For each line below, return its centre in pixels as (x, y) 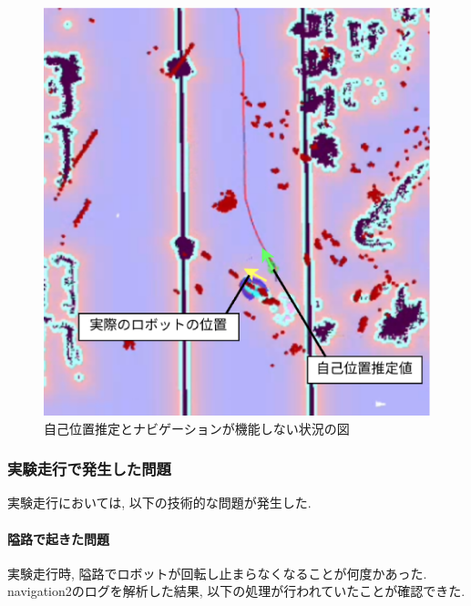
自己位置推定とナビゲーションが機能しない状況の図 (197, 428)
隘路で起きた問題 (58, 538)
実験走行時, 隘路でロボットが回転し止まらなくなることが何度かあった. (217, 573)
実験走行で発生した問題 (89, 469)
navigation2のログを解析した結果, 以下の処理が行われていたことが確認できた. (236, 591)
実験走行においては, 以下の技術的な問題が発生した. (159, 503)
